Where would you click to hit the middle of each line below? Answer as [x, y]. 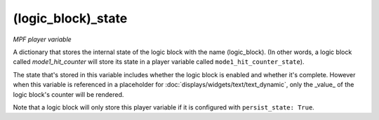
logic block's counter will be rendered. [68, 94]
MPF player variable [42, 39]
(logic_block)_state [70, 18]
